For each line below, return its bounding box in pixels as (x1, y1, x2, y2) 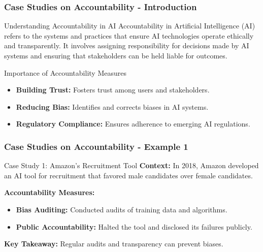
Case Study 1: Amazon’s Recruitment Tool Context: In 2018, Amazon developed (4, 160, 259, 171)
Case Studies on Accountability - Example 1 (4, 140, 188, 152)
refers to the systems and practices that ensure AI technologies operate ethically (4, 30, 254, 41)
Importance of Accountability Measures (4, 67, 126, 78)
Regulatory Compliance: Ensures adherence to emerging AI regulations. (16, 118, 250, 129)
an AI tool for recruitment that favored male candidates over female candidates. (4, 170, 253, 180)
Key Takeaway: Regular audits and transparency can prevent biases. (4, 238, 223, 249)
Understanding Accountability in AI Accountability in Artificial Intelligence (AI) (4, 20, 255, 31)
